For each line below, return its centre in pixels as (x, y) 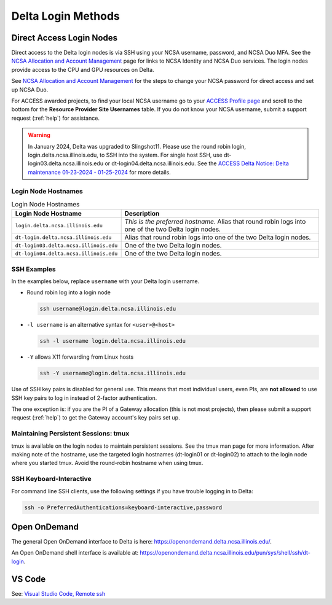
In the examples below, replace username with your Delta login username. (105, 281)
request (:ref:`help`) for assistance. (55, 118)
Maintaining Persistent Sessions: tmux (70, 434)
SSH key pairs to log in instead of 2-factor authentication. (84, 398)
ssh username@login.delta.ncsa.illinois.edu (108, 309)
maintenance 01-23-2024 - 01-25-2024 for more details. (100, 172)
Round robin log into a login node (69, 292)
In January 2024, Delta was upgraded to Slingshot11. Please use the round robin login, (137, 146)
